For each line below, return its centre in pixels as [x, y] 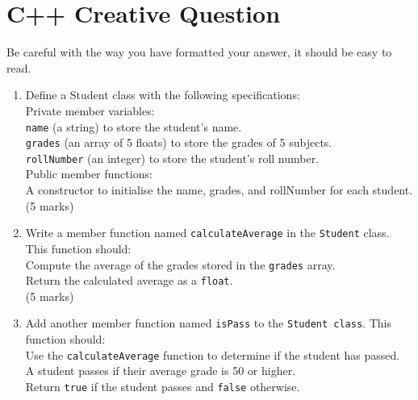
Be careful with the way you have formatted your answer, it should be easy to [199, 52]
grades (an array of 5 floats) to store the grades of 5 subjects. [179, 142]
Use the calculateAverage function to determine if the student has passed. [213, 354]
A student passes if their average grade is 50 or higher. [161, 371]
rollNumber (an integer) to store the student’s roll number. [172, 158]
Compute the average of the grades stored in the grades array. [180, 264]
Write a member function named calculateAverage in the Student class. [207, 233]
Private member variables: [90, 110]
